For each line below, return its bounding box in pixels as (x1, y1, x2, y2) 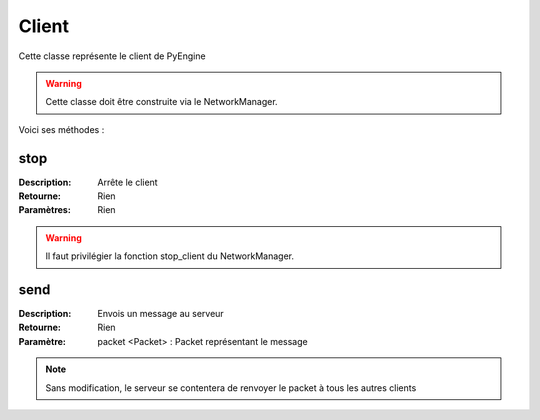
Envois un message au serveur (97, 308, 224, 320)
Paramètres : (18, 204, 72, 216)
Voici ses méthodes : (18, 123, 105, 135)
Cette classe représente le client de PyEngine (18, 50, 206, 62)
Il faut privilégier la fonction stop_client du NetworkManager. (45, 250, 295, 262)
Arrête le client (97, 176, 159, 188)
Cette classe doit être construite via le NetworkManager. (45, 96, 279, 108)
